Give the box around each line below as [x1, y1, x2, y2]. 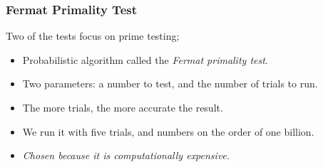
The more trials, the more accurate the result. [22, 100, 223, 114]
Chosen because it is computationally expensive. [22, 148, 230, 163]
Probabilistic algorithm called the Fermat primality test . [22, 52, 268, 67]
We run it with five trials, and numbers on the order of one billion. [22, 124, 314, 139]
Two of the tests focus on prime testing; [6, 28, 180, 43]
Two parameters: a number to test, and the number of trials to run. [22, 76, 318, 91]
